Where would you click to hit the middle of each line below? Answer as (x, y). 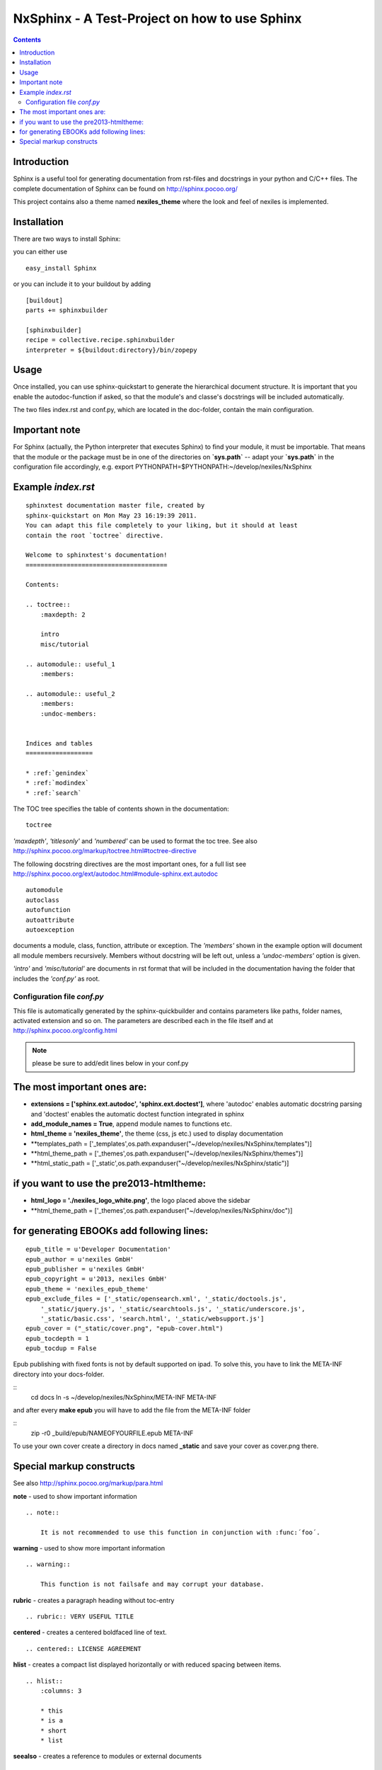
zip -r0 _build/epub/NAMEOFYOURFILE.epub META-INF (112, 1433)
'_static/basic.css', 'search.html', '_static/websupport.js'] (152, 1318)
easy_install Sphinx (61, 268)
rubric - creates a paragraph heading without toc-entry (94, 1600)
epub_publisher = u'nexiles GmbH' (85, 1269)
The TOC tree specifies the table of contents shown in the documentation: (121, 809)
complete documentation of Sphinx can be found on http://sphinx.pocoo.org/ (126, 188)
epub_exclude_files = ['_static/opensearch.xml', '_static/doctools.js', (156, 1299)
